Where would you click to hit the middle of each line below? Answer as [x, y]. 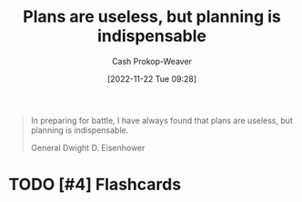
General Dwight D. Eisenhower [88, 147]
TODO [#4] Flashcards [95, 185]
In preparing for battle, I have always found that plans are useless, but [161, 120]
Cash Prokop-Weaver [152, 61]
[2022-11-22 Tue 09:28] [152, 78]
